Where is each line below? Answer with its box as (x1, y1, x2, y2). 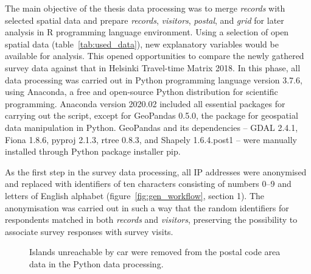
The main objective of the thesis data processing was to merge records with (5, 2, 285, 14)
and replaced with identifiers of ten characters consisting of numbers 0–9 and (5, 177, 292, 190)
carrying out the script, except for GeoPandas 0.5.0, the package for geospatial (5, 109, 298, 122)
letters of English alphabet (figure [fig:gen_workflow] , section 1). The (5, 189, 265, 202)
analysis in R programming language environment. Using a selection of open (5, 26, 289, 38)
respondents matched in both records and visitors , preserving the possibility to (5, 213, 298, 226)
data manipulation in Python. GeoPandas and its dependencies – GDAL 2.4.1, (5, 121, 298, 133)
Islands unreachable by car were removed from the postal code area (29, 245, 281, 258)
